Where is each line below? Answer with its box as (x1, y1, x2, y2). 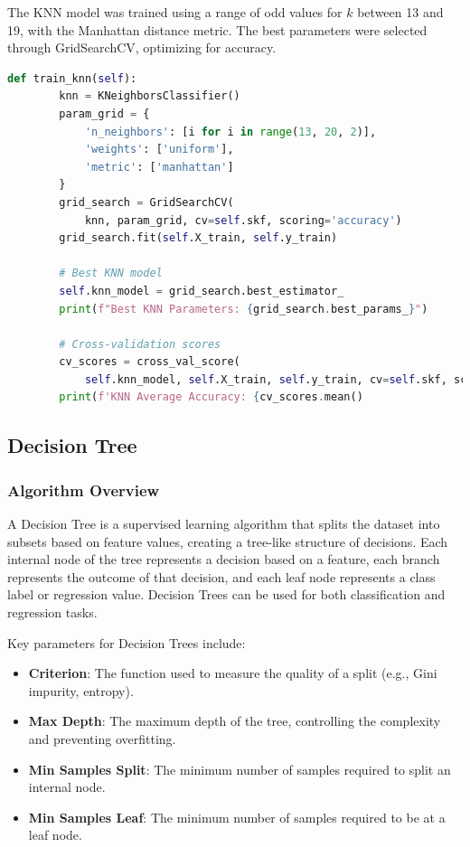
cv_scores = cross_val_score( (59, 355, 240, 369)
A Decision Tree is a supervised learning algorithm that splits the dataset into (7, 514, 440, 533)
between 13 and (357, 3, 444, 21)
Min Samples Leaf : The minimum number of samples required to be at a (28, 807, 446, 826)
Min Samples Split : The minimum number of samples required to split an (28, 759, 451, 778)
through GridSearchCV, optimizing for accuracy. (7, 38, 277, 57)
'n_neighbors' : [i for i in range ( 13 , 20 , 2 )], (84, 125, 377, 138)
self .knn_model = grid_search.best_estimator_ (59, 284, 344, 297)
